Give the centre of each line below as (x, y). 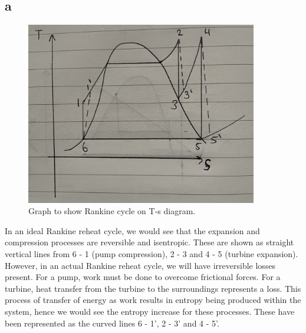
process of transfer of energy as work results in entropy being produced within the (153, 300)
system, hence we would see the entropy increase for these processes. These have (150, 311)
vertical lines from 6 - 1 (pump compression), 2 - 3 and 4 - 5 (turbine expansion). (152, 253)
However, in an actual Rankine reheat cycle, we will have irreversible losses (140, 265)
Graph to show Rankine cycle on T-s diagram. (112, 211)
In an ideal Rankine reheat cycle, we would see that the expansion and (132, 230)
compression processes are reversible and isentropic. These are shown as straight (149, 242)
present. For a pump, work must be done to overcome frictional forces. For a (143, 277)
